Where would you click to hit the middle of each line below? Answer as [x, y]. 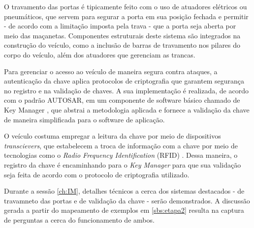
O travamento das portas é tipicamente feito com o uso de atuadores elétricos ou [126, 6]
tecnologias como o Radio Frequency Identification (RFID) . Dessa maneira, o [121, 155]
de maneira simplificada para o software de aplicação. [84, 119]
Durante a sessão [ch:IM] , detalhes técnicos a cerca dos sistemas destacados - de [124, 191]
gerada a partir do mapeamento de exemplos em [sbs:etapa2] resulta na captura [124, 210]
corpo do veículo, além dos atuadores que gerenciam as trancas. [100, 54]
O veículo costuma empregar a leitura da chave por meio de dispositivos [112, 136]
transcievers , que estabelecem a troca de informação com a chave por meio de [121, 145]
